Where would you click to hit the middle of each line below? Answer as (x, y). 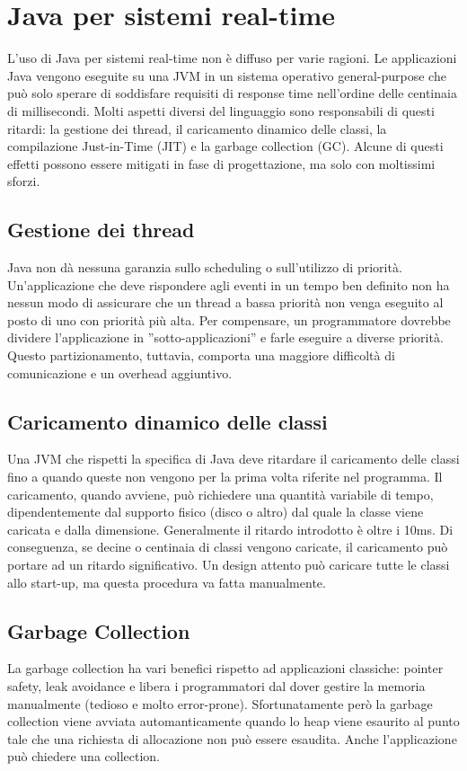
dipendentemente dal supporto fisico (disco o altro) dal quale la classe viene (216, 512)
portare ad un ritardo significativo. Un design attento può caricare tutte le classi (229, 564)
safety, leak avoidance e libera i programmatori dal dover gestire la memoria (216, 685)
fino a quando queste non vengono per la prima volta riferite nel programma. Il (225, 477)
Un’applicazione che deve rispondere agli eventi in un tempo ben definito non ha (229, 284)
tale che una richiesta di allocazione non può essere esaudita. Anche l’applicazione (232, 738)
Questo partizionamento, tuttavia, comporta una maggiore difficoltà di (201, 355)
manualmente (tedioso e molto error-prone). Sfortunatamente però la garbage (220, 703)
